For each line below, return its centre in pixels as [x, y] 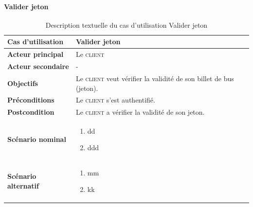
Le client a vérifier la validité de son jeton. [140, 112]
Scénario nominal [37, 139]
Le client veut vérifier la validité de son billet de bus [155, 78]
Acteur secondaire [38, 66]
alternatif [23, 186]
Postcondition [31, 112]
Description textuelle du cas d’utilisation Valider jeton [126, 25]
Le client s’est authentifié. [115, 100]
